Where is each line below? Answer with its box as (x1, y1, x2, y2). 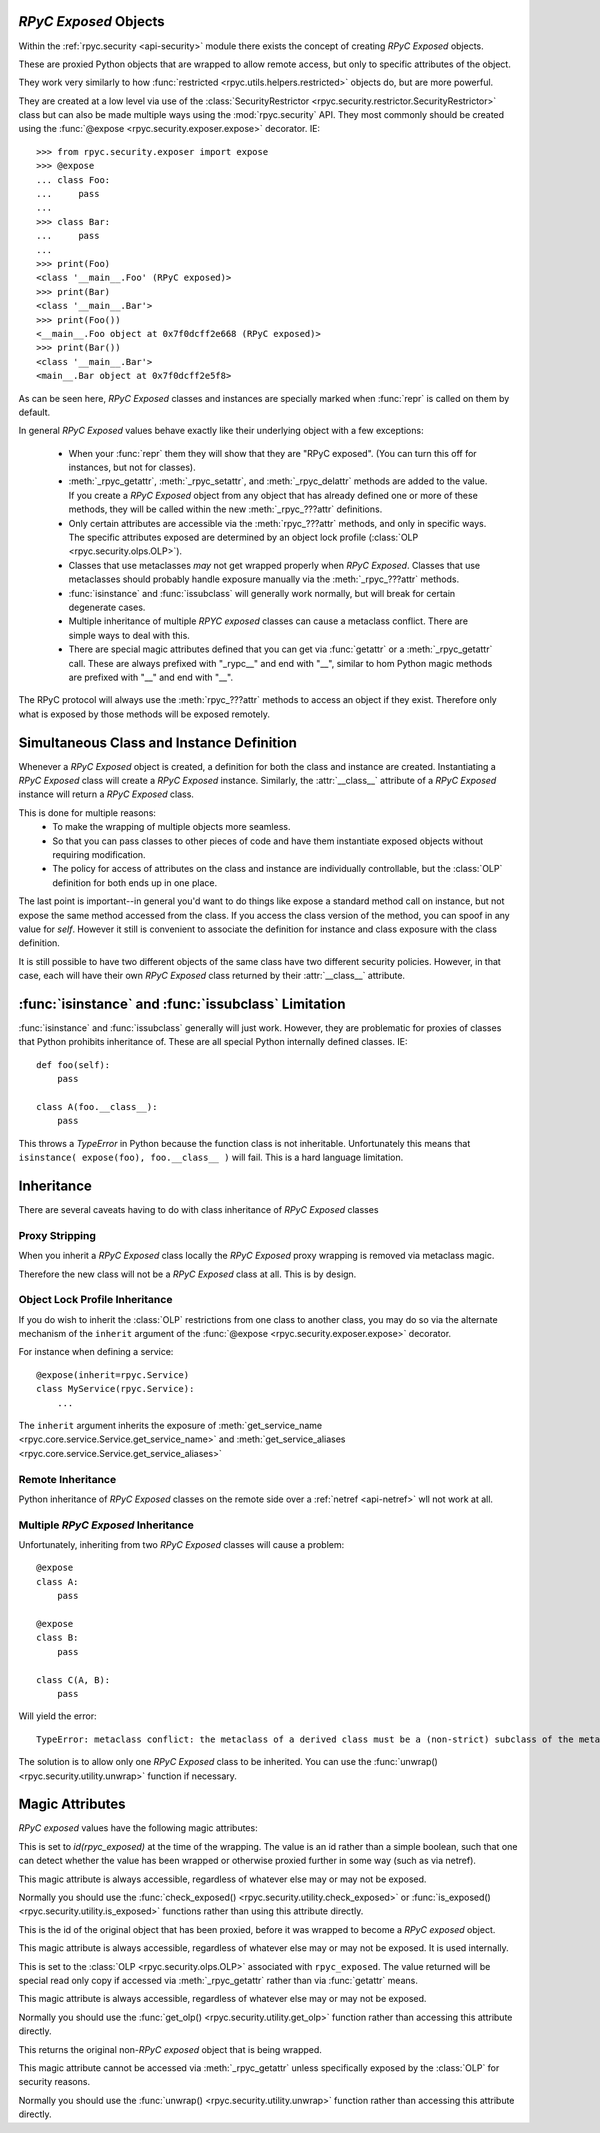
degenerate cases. (68, 601, 146, 613)
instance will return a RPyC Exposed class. (18, 788, 195, 800)
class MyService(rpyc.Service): (36, 1383, 195, 1395)
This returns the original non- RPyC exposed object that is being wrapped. (18, 2043, 322, 2055)
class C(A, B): (36, 1674, 111, 1685)
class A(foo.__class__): (36, 1101, 158, 1112)
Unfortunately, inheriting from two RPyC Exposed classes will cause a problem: (18, 1539, 345, 1551)
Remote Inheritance (18, 1472, 117, 1486)
